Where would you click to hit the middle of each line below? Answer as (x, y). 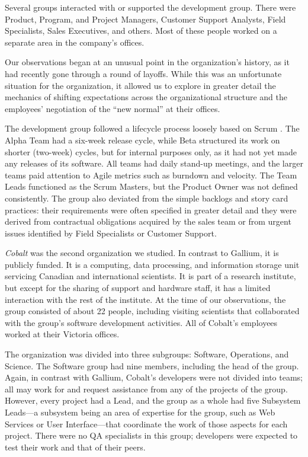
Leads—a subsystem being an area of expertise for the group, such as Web (140, 412)
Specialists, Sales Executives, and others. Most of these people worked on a (141, 31)
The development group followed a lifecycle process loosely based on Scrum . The (152, 128)
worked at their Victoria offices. (62, 334)
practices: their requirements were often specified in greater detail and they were (151, 210)
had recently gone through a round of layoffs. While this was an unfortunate (143, 73)
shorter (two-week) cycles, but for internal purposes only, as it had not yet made (151, 151)
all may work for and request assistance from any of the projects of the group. (146, 389)
